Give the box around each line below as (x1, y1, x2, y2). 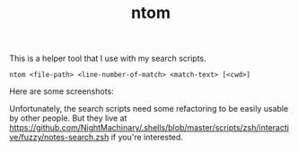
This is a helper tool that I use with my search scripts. (9, 53, 206, 64)
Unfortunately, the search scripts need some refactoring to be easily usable (9, 104, 289, 114)
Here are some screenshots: (9, 86, 114, 96)
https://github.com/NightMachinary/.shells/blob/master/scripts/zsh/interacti (9, 122, 290, 133)
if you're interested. (110, 132, 184, 143)
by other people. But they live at (9, 113, 127, 123)
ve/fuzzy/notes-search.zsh (9, 132, 110, 143)
